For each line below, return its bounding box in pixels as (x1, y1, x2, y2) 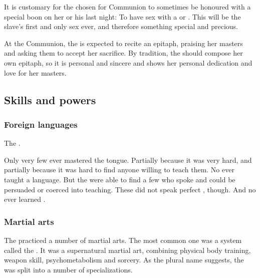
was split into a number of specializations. (4, 264, 133, 274)
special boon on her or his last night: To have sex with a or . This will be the (4, 11, 241, 22)
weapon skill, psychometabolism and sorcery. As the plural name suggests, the (4, 254, 244, 265)
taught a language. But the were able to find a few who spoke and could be (4, 174, 235, 184)
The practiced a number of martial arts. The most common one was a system (4, 234, 242, 245)
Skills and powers (4, 92, 96, 107)
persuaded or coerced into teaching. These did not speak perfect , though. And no (4, 184, 256, 194)
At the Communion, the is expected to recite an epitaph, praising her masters (4, 38, 243, 48)
